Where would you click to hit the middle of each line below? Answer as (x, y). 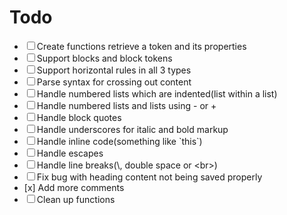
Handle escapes (70, 153)
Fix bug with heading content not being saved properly (149, 177)
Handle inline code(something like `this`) (119, 141)
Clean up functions (76, 199)
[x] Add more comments (74, 187)
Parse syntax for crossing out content (114, 82)
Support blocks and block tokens (104, 58)
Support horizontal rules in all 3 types (114, 70)
